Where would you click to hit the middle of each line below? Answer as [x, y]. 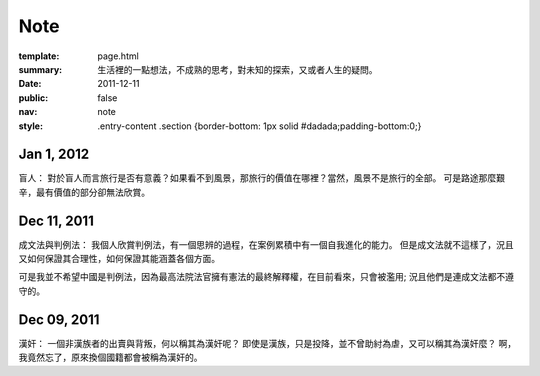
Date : [30, 84]
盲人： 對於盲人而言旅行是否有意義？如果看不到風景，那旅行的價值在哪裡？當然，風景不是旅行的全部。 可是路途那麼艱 [261, 178]
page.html [118, 56]
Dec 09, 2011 [59, 319]
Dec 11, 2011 [56, 220]
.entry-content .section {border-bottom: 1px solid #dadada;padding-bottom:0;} [259, 126]
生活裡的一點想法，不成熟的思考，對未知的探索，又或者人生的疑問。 [237, 69]
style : [31, 126]
